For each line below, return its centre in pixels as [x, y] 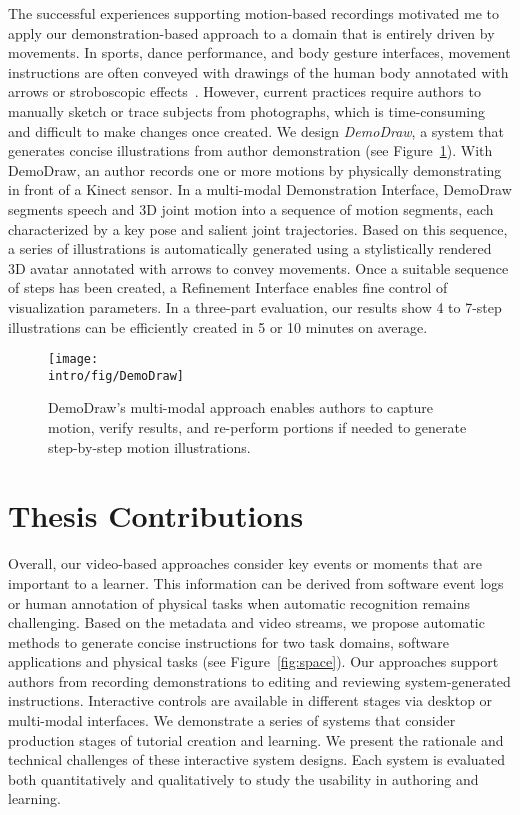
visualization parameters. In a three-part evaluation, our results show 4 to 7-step [255, 306]
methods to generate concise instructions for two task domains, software [228, 641]
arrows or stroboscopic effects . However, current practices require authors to [244, 91]
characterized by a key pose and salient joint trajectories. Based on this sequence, [258, 228]
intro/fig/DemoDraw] [116, 375]
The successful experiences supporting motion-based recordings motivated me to [254, 13]
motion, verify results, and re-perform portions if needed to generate [257, 427]
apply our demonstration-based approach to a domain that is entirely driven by [251, 32]
